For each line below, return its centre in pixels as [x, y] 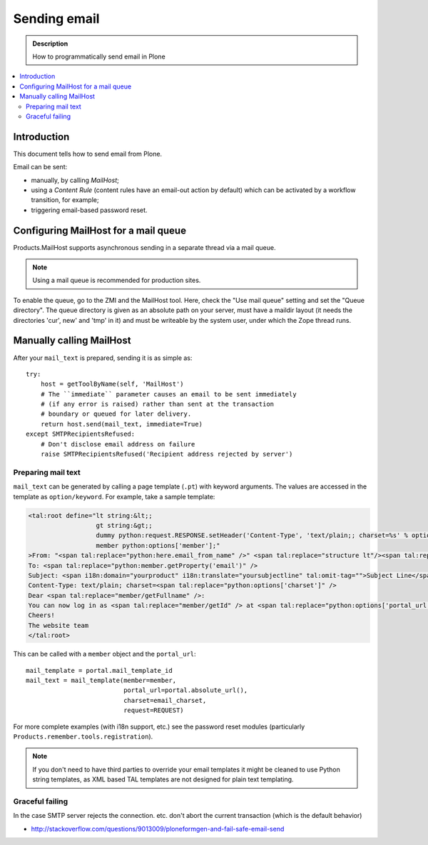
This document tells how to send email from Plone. [88, 154]
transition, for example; [65, 200]
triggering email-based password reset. [89, 210]
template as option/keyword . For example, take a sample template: [114, 496]
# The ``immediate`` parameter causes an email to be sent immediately [168, 394]
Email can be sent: [40, 167]
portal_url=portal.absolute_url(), [186, 690]
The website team [58, 625]
